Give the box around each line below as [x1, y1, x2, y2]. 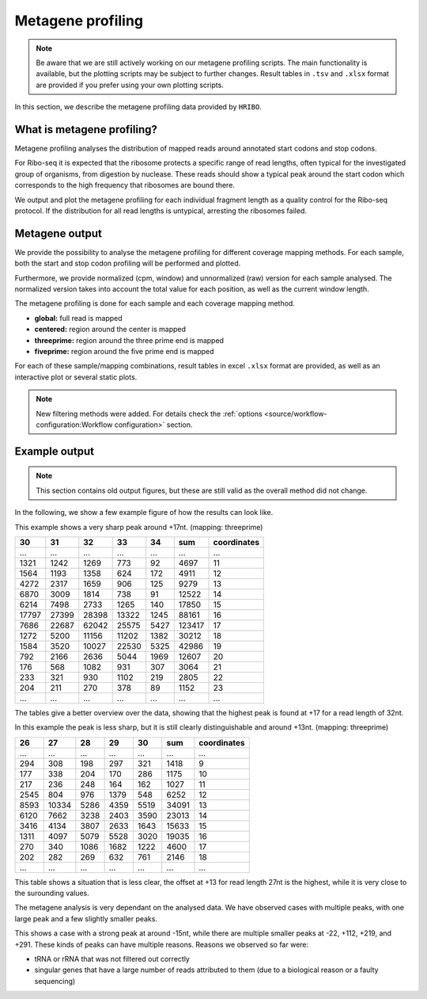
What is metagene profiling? [14, 123, 157, 136]
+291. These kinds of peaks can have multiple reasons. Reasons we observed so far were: [14, 940, 309, 949]
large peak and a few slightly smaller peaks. [14, 913, 158, 923]
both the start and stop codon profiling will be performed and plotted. [14, 258, 241, 269]
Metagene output [14, 227, 103, 240]
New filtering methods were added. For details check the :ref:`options [36, 409, 263, 418]
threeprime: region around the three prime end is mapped [34, 335, 225, 345]
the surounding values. [14, 888, 90, 898]
